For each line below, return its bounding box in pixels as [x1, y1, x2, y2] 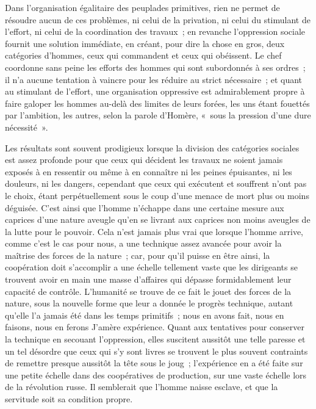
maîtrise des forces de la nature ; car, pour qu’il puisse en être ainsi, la [5, 248, 270, 261]
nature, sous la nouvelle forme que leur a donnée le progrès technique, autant [5, 297, 293, 309]
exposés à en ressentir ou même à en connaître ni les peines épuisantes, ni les [5, 165, 292, 178]
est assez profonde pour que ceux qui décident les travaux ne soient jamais [5, 153, 283, 166]
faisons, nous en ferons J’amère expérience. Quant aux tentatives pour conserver [5, 320, 304, 333]
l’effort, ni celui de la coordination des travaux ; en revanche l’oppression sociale [5, 25, 306, 38]
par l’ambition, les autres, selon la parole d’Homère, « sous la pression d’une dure [5, 109, 311, 121]
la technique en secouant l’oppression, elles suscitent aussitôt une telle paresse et [5, 333, 306, 346]
